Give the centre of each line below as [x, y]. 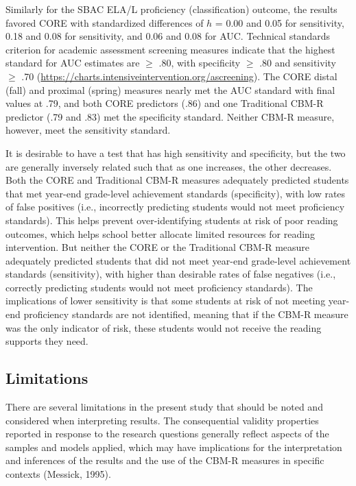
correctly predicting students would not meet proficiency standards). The [159, 287]
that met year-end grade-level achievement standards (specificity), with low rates [176, 193]
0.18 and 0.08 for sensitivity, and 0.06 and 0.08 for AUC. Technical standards [168, 36]
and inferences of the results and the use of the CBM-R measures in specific [165, 460]
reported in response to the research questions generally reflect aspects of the [167, 434]
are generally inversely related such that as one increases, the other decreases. [169, 166]
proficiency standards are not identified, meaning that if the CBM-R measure [186, 314]
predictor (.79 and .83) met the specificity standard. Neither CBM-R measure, [170, 116]
